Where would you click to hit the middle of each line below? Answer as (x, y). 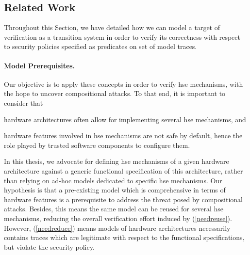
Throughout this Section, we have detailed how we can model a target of (112, 27)
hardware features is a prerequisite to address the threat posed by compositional (123, 199)
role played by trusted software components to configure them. (97, 145)
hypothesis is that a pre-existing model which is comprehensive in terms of (115, 190)
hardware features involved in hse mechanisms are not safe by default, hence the (123, 135)
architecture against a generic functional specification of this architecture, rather (124, 170)
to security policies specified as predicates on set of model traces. (100, 46)
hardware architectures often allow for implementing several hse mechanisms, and (125, 119)
